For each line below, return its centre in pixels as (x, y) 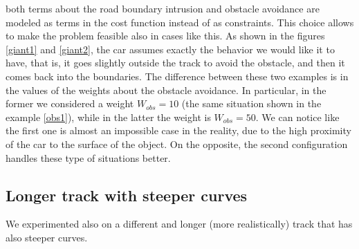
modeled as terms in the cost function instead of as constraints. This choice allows (180, 22)
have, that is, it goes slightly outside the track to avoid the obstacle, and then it (175, 63)
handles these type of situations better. (88, 157)
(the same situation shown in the (251, 103)
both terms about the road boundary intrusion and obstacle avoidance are (163, 8)
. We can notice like (297, 117)
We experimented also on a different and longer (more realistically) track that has (179, 224)
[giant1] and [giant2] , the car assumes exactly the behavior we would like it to (170, 49)
